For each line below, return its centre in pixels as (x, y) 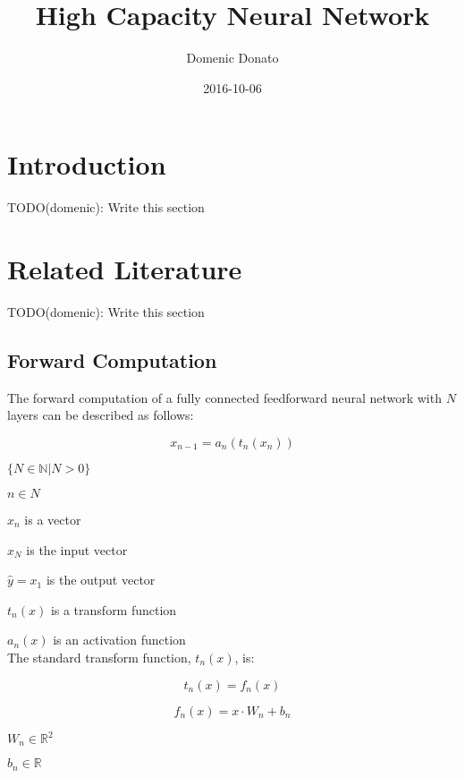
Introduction (87, 164)
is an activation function (119, 640)
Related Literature (125, 269)
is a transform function (114, 609)
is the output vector (101, 580)
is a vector (53, 519)
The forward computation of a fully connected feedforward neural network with (224, 397)
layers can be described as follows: (101, 415)
